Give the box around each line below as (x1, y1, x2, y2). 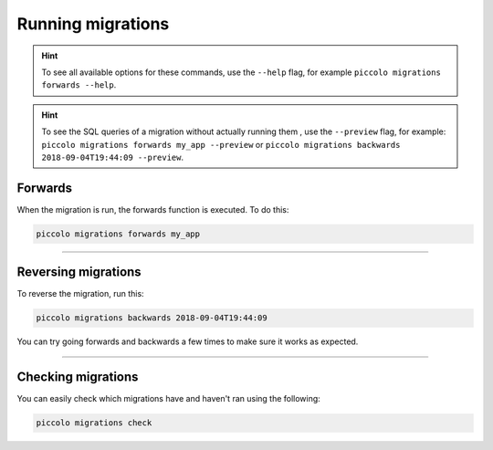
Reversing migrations (16, 265, 142, 280)
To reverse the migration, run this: (16, 288, 145, 299)
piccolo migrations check (36, 418, 152, 428)
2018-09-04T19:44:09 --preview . (41, 152, 184, 162)
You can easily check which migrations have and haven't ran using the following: (16, 393, 321, 404)
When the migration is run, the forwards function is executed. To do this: (16, 204, 289, 215)
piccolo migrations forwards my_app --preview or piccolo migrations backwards (41, 139, 401, 150)
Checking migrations (16, 370, 139, 385)
